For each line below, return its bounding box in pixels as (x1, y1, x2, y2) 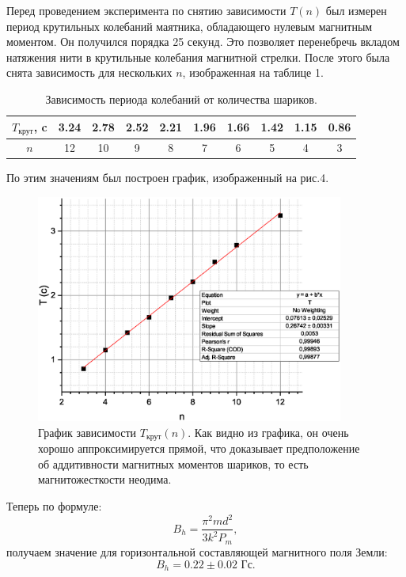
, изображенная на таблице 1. (182, 64, 324, 81)
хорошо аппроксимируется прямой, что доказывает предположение (38, 440, 360, 457)
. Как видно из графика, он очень (188, 423, 349, 440)
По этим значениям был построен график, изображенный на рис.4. (6, 169, 329, 186)
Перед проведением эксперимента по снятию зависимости (6, 2, 286, 18)
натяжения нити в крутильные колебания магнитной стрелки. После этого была (6, 48, 390, 65)
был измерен (325, 2, 387, 18)
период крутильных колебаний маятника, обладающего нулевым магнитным (6, 17, 373, 34)
